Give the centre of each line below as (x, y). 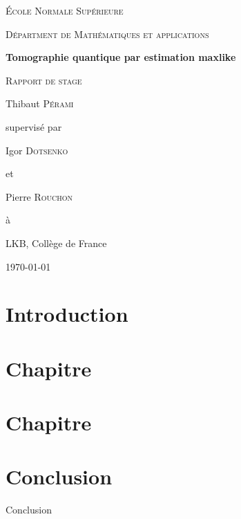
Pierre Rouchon (39, 196)
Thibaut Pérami (40, 103)
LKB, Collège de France (56, 243)
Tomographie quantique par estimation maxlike (121, 57)
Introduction (67, 314)
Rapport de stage (44, 80)
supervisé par (34, 126)
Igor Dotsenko (37, 150)
